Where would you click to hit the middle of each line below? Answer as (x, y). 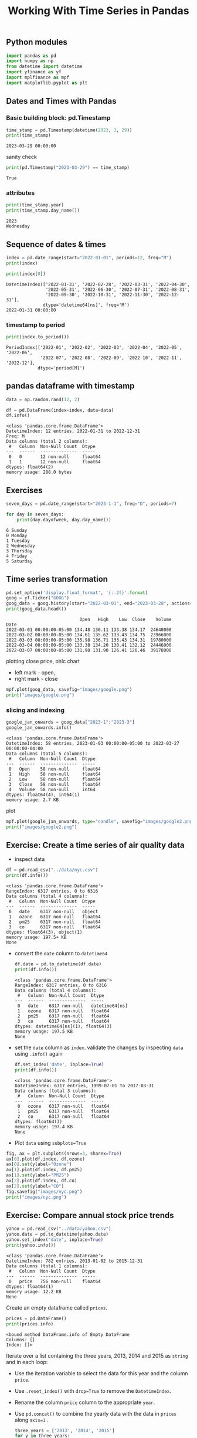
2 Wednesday (21, 546)
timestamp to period (36, 325)
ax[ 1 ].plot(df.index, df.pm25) (44, 1170)
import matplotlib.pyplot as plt (47, 83)
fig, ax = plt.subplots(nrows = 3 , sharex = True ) (64, 1154)
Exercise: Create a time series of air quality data (95, 845)
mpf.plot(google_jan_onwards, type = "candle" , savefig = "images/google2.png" (101, 821)
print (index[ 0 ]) (26, 274)
